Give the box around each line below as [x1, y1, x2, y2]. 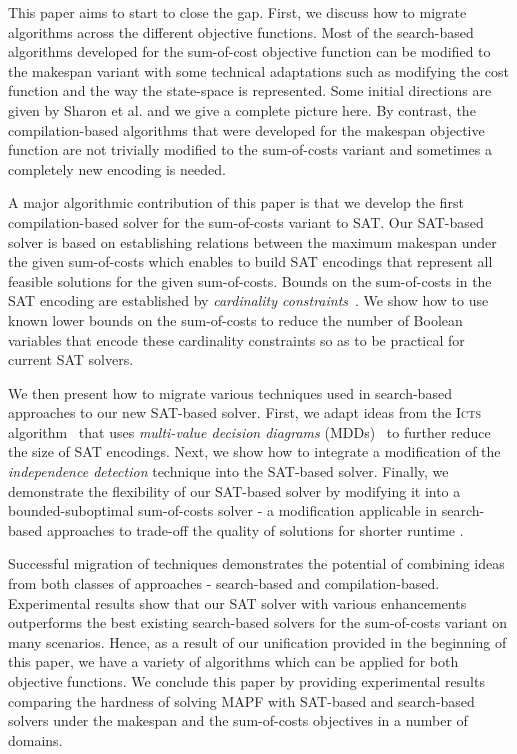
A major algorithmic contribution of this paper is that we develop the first [8, 192, 464, 213]
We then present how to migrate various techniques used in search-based [8, 382, 452, 403]
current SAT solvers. [8, 349, 134, 370]
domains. [8, 729, 63, 750]
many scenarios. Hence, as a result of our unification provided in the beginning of [8, 631, 507, 652]
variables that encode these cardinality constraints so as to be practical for [8, 329, 465, 350]
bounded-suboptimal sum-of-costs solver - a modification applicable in [8, 500, 438, 521]
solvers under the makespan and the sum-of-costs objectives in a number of [8, 710, 468, 731]
